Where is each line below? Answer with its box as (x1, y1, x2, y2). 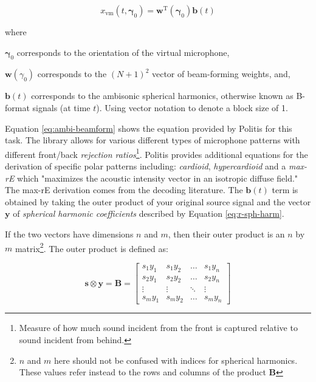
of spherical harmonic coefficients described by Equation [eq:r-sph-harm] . (13, 207, 284, 220)
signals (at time (32, 101, 91, 114)
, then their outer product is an (168, 227, 285, 240)
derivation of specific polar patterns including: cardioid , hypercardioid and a (5, 160, 286, 172)
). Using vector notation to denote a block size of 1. (96, 101, 288, 114)
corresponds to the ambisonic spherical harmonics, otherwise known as (31, 89, 294, 102)
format (5, 101, 30, 114)
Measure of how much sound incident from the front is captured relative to (19, 321, 298, 334)
